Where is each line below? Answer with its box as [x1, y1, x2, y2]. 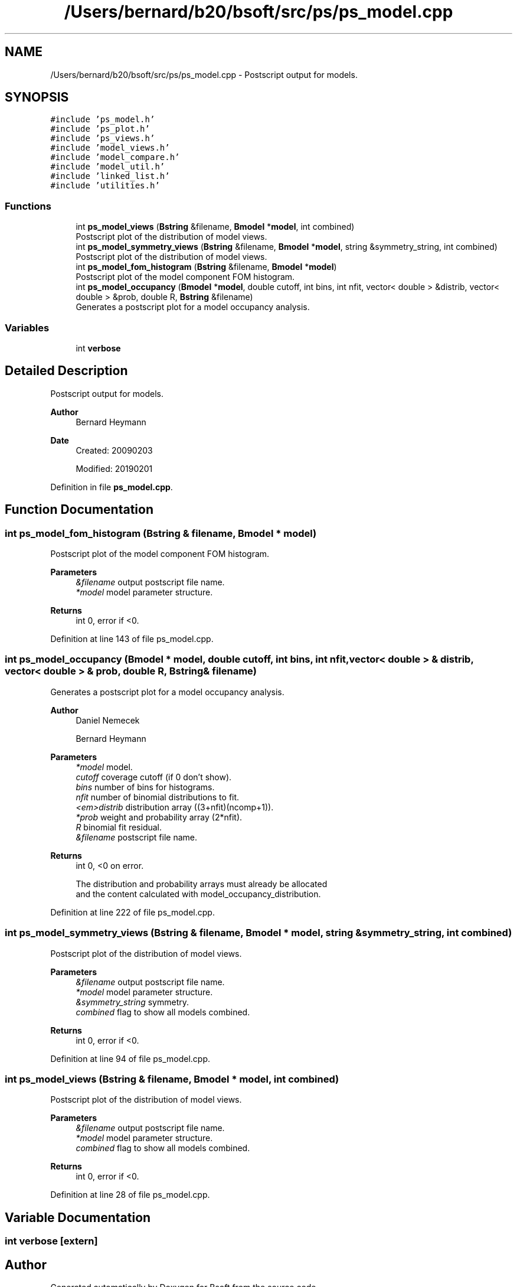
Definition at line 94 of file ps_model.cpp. [50, 1053, 211, 1064]
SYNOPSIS [5, 90, 69, 105]
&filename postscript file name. [76, 832, 197, 842]
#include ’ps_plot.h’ [50, 124, 150, 134]
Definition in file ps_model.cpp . [50, 481, 173, 492]
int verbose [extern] [5, 1235, 98, 1247]
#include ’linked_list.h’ [50, 171, 170, 181]
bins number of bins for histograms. [76, 781, 215, 792]
